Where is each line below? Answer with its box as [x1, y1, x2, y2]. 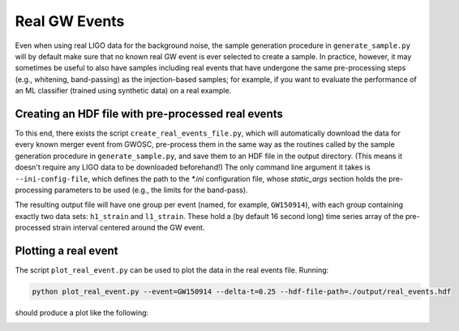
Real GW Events [15, 12, 125, 30]
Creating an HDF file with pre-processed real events [15, 106, 284, 121]
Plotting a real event [15, 243, 118, 257]
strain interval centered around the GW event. [52, 223, 205, 233]
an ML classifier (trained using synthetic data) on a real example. [15, 86, 232, 96]
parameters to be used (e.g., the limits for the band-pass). [54, 185, 248, 195]
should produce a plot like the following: [15, 308, 149, 318]
